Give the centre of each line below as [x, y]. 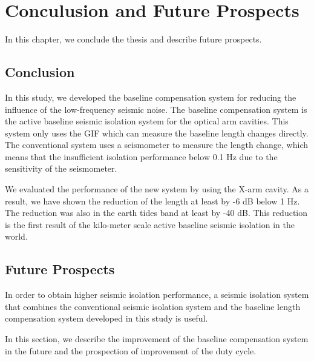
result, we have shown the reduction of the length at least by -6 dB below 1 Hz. [152, 201]
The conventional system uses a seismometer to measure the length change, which [157, 145]
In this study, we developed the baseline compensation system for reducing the [151, 97]
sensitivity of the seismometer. [61, 168]
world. [16, 236]
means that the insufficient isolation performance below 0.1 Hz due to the [141, 156]
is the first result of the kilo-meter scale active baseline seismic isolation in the [150, 224]
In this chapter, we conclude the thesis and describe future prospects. [133, 39]
